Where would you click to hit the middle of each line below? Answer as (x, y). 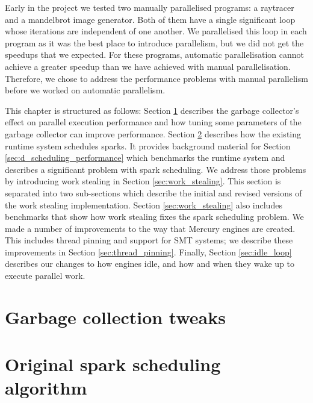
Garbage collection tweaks (115, 317)
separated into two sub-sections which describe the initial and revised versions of (153, 192)
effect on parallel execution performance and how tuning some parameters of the (153, 122)
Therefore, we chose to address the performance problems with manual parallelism (156, 78)
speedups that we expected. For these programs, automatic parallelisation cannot (154, 55)
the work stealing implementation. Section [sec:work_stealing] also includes (144, 205)
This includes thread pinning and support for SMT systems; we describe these (149, 240)
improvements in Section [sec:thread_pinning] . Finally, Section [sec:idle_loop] (148, 251)
